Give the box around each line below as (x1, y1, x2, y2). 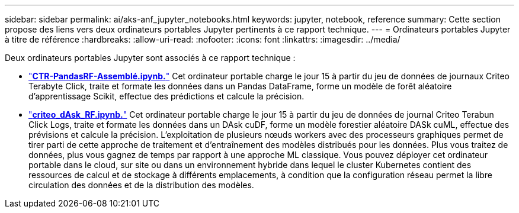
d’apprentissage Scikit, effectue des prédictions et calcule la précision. (28, 91, 305, 101)
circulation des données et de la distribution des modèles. (28, 180, 254, 190)
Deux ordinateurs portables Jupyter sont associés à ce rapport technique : (5, 53, 296, 63)
